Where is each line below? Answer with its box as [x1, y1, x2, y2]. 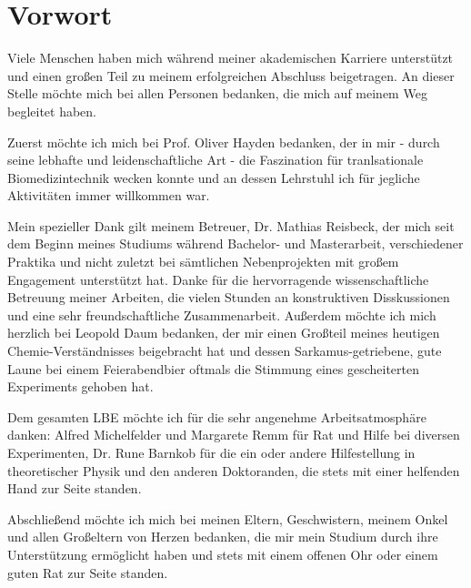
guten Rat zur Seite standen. [7, 563, 168, 582]
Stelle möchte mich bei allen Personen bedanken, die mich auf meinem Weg [7, 84, 427, 103]
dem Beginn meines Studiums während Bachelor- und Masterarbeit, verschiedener [7, 234, 464, 253]
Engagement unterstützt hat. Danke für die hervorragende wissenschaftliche [7, 269, 429, 289]
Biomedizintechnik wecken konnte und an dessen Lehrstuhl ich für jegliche [7, 167, 420, 187]
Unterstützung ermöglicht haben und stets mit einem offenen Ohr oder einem [7, 544, 438, 563]
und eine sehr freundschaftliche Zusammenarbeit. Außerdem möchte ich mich [7, 305, 436, 324]
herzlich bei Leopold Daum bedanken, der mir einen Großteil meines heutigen [7, 323, 440, 342]
